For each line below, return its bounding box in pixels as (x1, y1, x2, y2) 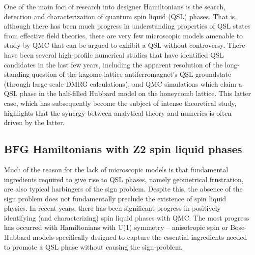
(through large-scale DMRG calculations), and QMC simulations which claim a (4, 78, 242, 89)
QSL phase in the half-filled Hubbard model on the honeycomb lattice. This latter (4, 88, 251, 98)
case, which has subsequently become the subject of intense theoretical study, (4, 97, 237, 108)
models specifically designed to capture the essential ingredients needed (32, 232, 247, 242)
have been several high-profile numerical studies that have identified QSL (4, 49, 224, 60)
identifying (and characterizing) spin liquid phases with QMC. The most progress (4, 212, 249, 223)
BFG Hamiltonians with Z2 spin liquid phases (4, 141, 242, 157)
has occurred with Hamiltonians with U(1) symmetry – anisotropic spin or (4, 222, 228, 232)
